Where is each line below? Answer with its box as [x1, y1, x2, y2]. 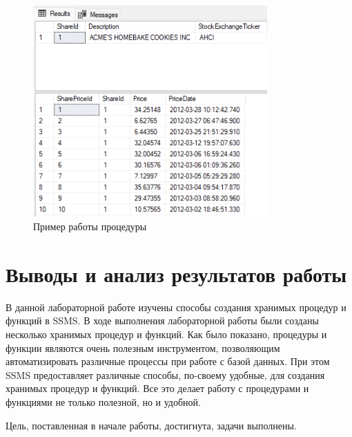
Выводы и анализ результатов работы [6, 259, 347, 288]
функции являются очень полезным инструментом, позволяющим [6, 340, 280, 355]
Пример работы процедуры [33, 219, 147, 234]
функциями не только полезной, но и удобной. [6, 394, 201, 409]
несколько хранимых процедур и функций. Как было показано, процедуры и [6, 326, 327, 341]
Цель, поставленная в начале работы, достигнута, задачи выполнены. [6, 418, 297, 432]
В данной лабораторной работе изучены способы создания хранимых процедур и [6, 299, 346, 314]
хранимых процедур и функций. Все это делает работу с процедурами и [6, 381, 309, 396]
